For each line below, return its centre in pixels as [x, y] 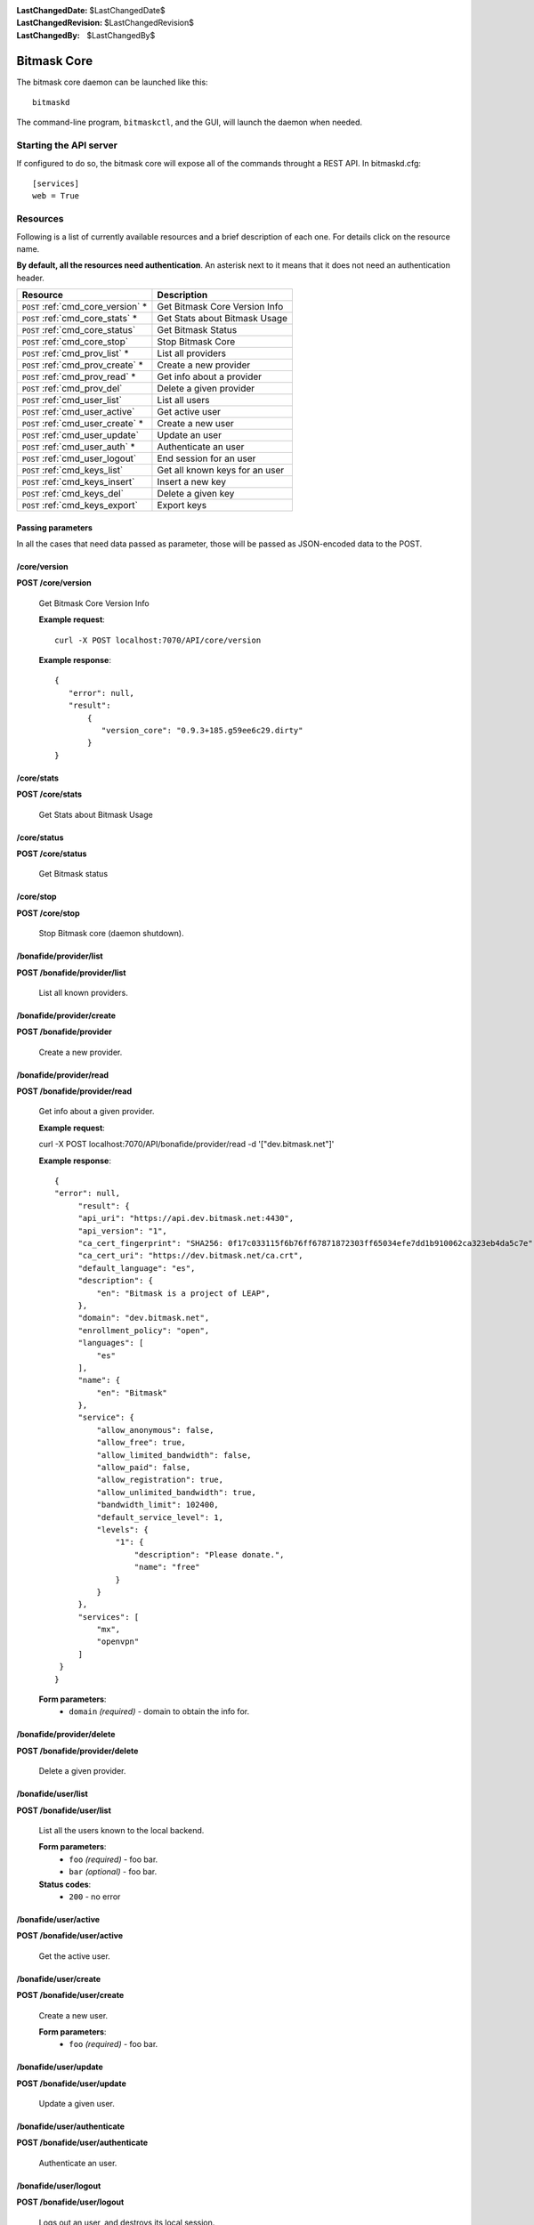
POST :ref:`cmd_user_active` [78, 412]
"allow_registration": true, [160, 1480]
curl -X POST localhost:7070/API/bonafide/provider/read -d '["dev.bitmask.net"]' [186, 1145]
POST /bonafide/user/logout [70, 2202]
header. [30, 278]
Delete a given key [196, 494]
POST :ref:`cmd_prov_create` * [83, 365]
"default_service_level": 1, [160, 1517]
